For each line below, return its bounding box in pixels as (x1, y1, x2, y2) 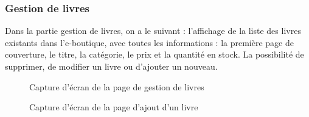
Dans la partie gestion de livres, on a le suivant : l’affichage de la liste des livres (5, 24, 301, 37)
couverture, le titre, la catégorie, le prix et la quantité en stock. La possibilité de (5, 48, 304, 61)
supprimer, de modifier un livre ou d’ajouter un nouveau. (5, 60, 218, 72)
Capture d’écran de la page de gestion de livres (29, 80, 204, 93)
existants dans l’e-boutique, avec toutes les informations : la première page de (5, 36, 294, 48)
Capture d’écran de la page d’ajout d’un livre (29, 101, 198, 113)
